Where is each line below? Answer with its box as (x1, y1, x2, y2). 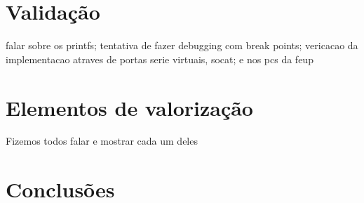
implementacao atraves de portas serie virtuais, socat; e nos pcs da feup (6, 51, 314, 66)
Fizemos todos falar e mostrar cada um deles (6, 133, 198, 148)
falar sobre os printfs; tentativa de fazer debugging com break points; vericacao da (6, 38, 358, 53)
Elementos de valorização (6, 93, 253, 122)
